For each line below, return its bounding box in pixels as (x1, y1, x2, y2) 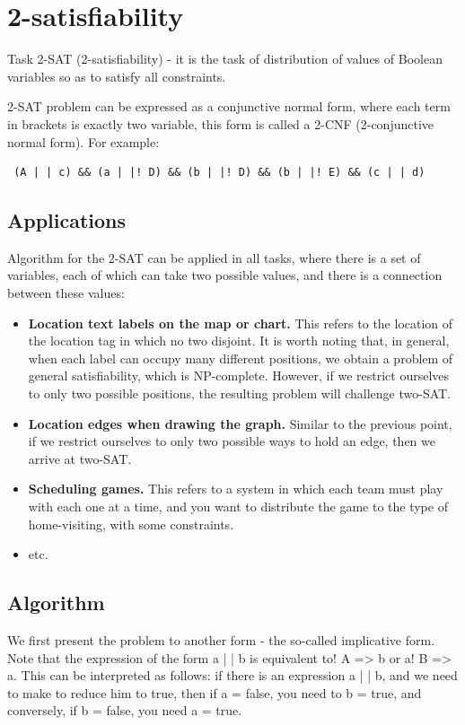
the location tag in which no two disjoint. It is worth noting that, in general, (28, 331, 450, 350)
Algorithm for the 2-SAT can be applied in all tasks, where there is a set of (7, 248, 421, 266)
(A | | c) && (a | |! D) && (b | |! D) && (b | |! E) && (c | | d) (13, 166, 426, 179)
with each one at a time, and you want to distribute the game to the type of (28, 497, 448, 516)
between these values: (7, 284, 125, 302)
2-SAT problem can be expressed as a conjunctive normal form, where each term (7, 97, 451, 116)
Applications (7, 206, 127, 234)
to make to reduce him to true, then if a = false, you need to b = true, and (7, 683, 422, 702)
